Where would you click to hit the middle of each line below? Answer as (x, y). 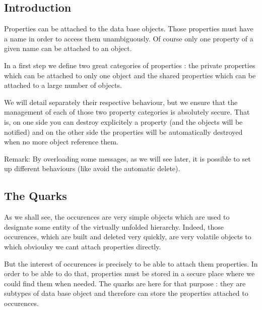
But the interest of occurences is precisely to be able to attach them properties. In (131, 263)
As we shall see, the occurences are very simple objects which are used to (117, 217)
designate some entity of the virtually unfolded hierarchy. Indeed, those (114, 226)
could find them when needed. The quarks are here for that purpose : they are (125, 283)
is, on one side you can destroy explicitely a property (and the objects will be (123, 121)
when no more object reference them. (61, 142)
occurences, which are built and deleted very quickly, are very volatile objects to (128, 237)
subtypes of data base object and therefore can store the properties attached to (126, 293)
